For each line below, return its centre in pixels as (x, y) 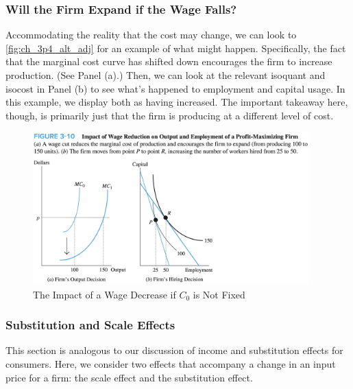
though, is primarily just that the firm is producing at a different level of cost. (170, 115)
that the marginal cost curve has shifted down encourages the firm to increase (169, 61)
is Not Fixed (219, 294)
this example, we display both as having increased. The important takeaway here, (177, 102)
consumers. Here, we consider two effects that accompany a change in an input (171, 364)
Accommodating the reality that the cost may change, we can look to (151, 35)
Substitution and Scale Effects (90, 325)
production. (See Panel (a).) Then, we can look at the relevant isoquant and (166, 75)
